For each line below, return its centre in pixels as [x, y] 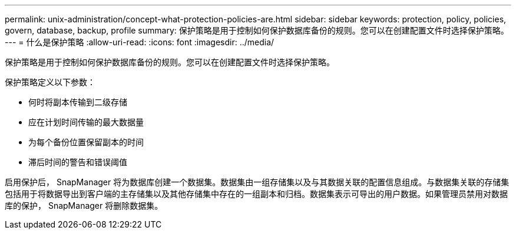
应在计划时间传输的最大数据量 [86, 122]
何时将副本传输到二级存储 [78, 102]
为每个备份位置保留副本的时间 [86, 142]
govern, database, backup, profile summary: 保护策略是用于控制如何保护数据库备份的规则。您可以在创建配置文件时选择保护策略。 [257, 30]
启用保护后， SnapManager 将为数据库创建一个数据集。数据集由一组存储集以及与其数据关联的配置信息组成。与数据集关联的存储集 [257, 182]
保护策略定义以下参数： [50, 82]
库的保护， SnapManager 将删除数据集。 [84, 205]
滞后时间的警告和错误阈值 [78, 162]
